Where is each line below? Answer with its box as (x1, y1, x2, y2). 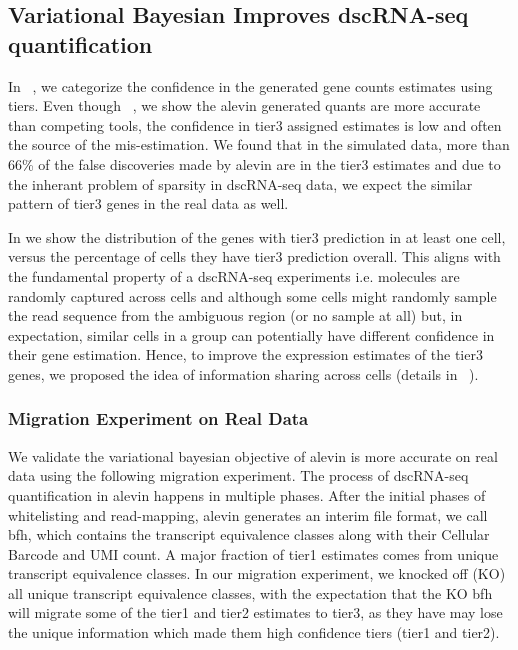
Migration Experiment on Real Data (8, 406, 309, 431)
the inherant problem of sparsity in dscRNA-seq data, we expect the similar (8, 173, 473, 194)
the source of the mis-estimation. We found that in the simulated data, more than (8, 134, 510, 155)
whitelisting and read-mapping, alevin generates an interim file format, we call (8, 504, 488, 525)
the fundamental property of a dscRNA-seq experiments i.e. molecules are (8, 265, 460, 286)
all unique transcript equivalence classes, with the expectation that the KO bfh (8, 582, 493, 603)
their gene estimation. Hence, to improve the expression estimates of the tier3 (8, 344, 483, 365)
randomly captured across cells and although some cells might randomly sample (8, 285, 497, 306)
